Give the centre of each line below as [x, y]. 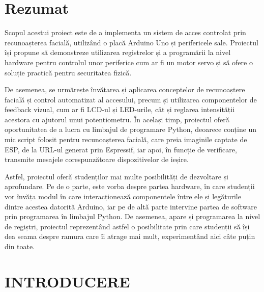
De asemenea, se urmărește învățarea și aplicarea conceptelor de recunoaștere [125, 89]
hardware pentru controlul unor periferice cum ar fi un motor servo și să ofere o [129, 62]
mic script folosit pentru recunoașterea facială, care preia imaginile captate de [126, 139]
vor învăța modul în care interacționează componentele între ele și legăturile [123, 196]
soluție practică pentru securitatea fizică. [68, 72]
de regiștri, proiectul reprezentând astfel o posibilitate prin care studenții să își [127, 226]
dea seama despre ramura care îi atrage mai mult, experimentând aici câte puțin [130, 236]
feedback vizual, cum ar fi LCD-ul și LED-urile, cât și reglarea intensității [120, 109]
